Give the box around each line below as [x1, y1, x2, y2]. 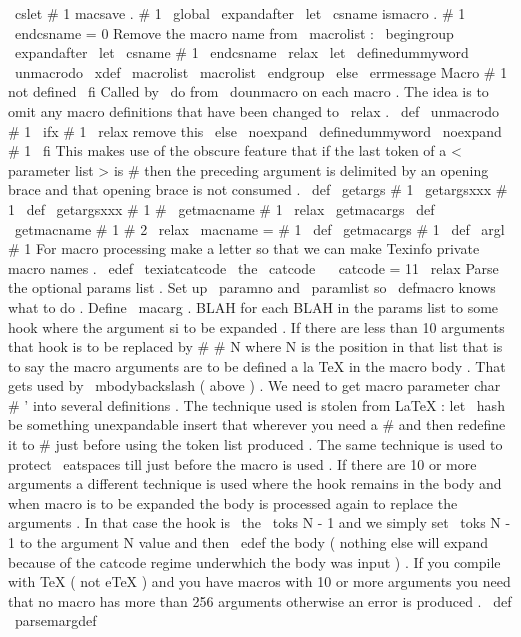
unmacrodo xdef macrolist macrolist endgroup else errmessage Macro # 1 [14, 61, 508, 82]
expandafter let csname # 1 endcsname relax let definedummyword [14, 42, 469, 63]
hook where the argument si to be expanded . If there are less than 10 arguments [8, 316, 505, 337]
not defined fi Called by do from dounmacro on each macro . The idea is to [8, 81, 489, 102]
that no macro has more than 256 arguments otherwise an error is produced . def [8, 590, 512, 611]
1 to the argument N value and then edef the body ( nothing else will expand [8, 532, 489, 553]
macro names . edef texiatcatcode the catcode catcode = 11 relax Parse [8, 257, 499, 278]
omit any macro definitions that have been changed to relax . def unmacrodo [8, 100, 499, 121]
